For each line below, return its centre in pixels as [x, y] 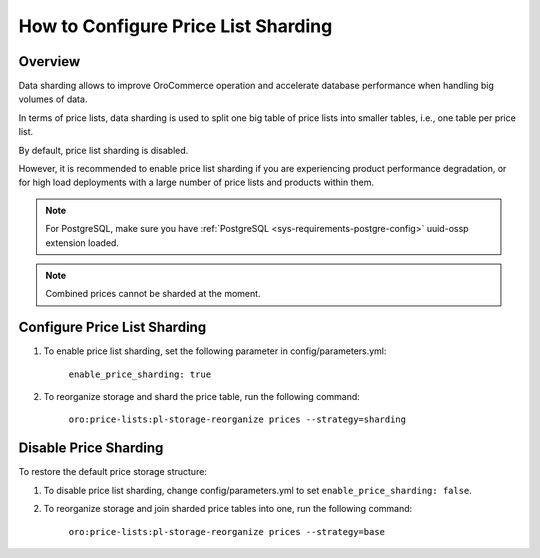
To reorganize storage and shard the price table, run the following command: [201, 397]
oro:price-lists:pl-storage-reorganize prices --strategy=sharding [237, 419]
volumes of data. [53, 99]
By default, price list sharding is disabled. [103, 150]
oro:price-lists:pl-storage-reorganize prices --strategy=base [226, 531]
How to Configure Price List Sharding [175, 26]
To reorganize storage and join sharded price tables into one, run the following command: [228, 509]
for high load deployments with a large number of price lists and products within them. [196, 182]
